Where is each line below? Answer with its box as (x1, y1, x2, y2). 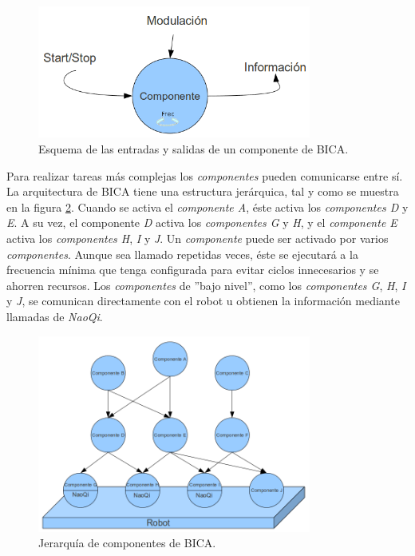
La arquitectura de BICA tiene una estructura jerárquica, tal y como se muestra (6, 183, 399, 200)
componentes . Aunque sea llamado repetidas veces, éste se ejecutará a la (6, 245, 358, 262)
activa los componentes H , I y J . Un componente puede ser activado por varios (6, 230, 389, 247)
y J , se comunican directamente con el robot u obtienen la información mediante (6, 292, 400, 309)
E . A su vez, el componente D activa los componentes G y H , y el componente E (6, 214, 397, 231)
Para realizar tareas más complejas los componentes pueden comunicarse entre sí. (6, 167, 403, 184)
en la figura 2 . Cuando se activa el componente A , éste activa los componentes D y (6, 198, 409, 215)
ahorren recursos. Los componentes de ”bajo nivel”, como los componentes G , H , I (6, 276, 406, 293)
